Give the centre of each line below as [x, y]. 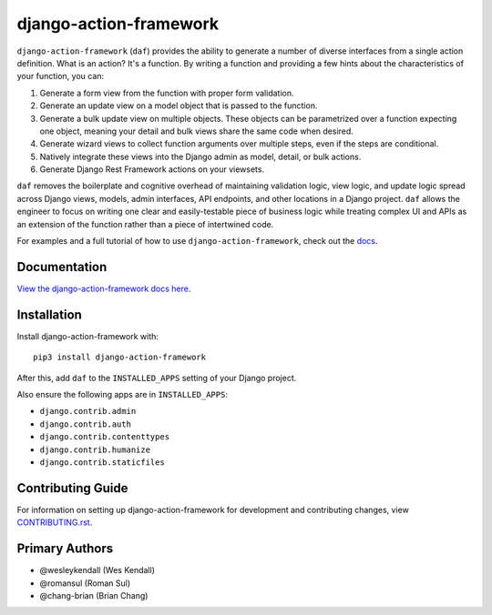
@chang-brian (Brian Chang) [94, 595]
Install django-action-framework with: [88, 336]
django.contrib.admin [88, 411]
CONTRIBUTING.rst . [55, 522]
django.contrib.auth [86, 424]
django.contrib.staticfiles [102, 462]
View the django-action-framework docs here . [104, 288]
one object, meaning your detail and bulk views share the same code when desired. [197, 131]
